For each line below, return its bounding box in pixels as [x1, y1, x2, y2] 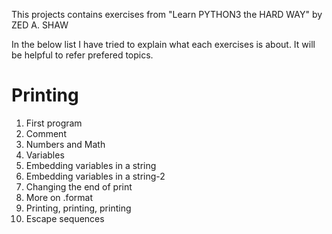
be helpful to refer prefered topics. [11, 49, 154, 61]
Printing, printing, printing [25, 202, 132, 214]
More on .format [25, 191, 93, 203]
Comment [25, 127, 67, 139]
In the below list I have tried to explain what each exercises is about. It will [11, 39, 316, 50]
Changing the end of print [25, 180, 133, 193]
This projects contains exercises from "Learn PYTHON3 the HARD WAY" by [11, 9, 323, 20]
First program [25, 117, 83, 129]
